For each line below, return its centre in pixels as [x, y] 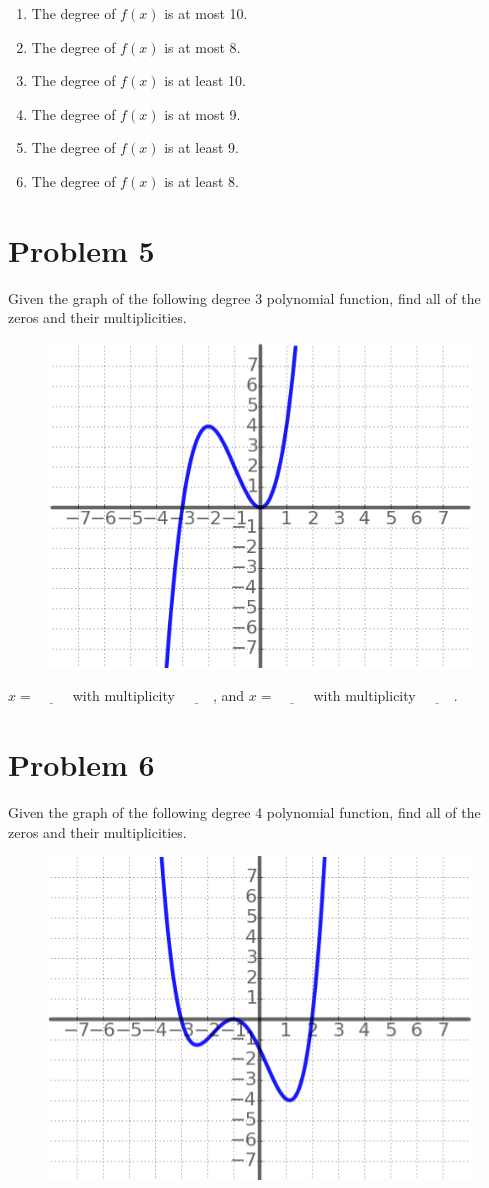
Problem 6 [81, 764]
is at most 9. [202, 113]
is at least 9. [201, 147]
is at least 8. [201, 180]
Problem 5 [81, 249]
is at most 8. [202, 46]
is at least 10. [205, 80]
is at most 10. [206, 13]
